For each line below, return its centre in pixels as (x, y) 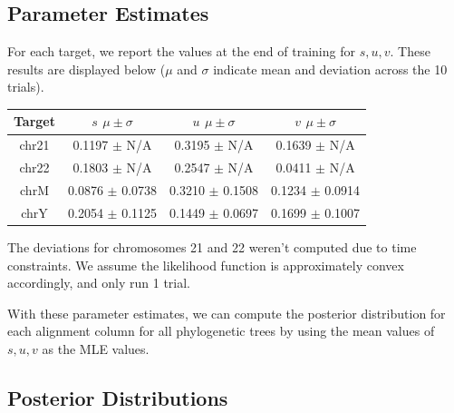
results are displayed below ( (87, 69)
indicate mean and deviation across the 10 (330, 69)
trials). (26, 87)
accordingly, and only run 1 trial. (99, 283)
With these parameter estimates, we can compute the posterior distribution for (227, 313)
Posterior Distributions (118, 397)
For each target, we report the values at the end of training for (181, 51)
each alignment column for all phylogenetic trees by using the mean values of (221, 331)
